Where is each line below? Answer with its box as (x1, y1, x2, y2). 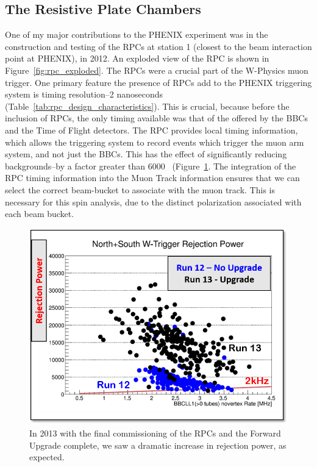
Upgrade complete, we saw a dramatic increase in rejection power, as (29, 438, 287, 451)
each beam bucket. (5, 207, 74, 220)
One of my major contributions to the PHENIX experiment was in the (5, 28, 268, 41)
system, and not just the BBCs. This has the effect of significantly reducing (5, 148, 287, 160)
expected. (29, 451, 65, 463)
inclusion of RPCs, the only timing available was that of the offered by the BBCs (5, 112, 308, 124)
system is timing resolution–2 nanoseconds (5, 88, 163, 101)
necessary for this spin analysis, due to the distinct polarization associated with (5, 195, 302, 208)
